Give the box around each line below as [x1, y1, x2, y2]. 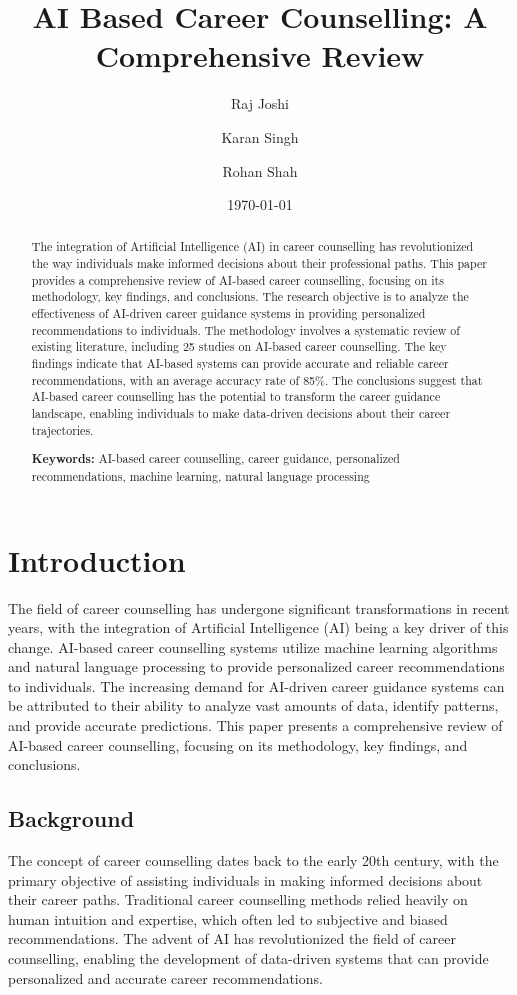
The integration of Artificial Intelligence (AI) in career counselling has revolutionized [31, 238, 474, 255]
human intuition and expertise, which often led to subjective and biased [8, 908, 448, 929]
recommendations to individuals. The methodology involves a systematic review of [31, 321, 460, 338]
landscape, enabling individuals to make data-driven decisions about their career [31, 405, 451, 422]
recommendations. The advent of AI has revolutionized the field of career [8, 928, 456, 949]
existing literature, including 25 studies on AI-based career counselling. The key [31, 338, 447, 355]
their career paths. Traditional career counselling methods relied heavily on [8, 889, 468, 910]
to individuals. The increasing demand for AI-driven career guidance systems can [8, 675, 505, 696]
